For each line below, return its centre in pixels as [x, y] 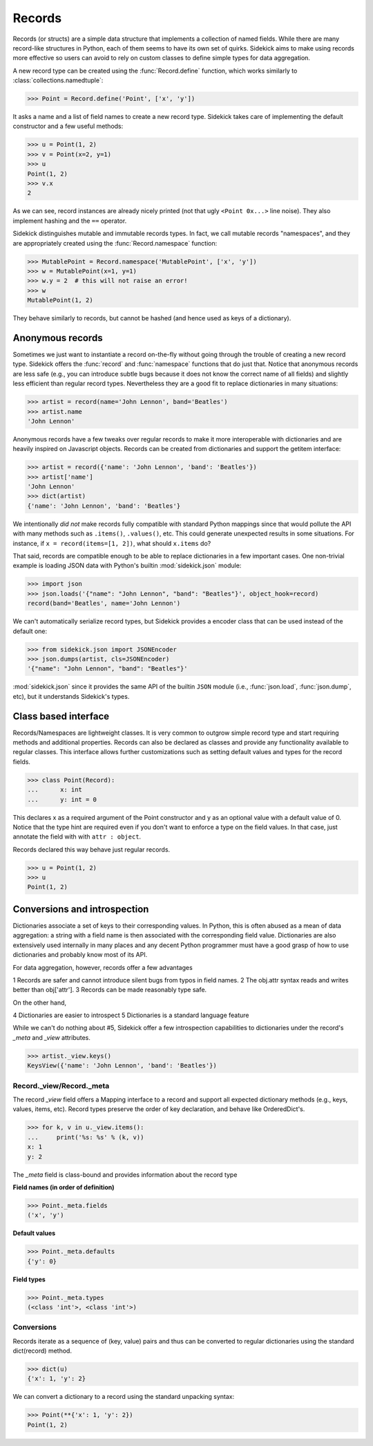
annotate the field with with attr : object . [77, 836]
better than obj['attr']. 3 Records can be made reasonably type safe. [110, 990]
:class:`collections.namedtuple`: [58, 80]
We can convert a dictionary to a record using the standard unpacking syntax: [124, 1397]
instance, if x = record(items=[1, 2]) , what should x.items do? [112, 543]
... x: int [55, 790]
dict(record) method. [42, 1351]
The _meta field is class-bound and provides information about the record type [125, 1174]
